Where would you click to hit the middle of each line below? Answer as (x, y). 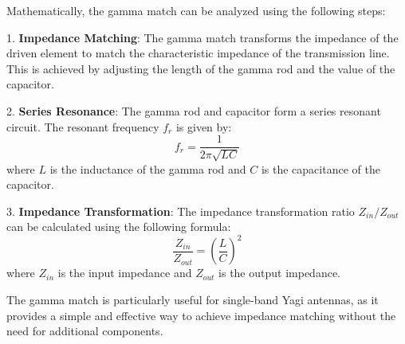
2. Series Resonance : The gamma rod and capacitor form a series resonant (194, 110)
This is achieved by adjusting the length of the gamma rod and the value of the (201, 68)
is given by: (204, 126)
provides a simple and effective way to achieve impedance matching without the (201, 315)
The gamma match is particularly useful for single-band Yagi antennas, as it (193, 300)
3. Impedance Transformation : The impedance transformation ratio (181, 211)
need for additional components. (85, 331)
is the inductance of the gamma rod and (148, 168)
